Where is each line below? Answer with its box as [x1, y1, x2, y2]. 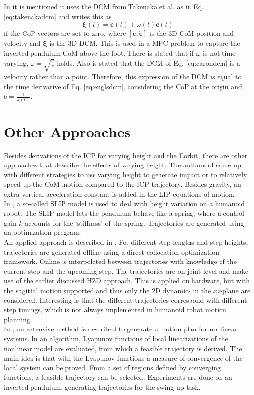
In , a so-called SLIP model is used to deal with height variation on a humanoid [4, 198, 245, 208]
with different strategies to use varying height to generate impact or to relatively [4, 169, 247, 179]
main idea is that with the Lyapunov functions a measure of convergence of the [4, 353, 243, 363]
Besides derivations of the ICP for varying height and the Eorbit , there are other [4, 150, 248, 160]
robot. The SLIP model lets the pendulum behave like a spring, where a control [4, 208, 244, 218]
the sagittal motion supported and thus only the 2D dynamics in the [4, 285, 211, 295]
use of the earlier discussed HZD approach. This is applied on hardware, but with [4, 275, 250, 286]
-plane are [220, 285, 251, 295]
